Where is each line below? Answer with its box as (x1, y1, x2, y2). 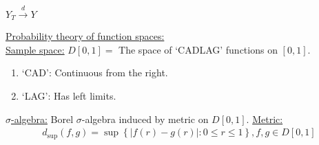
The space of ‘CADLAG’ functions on (119, 42, 278, 56)
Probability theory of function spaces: (6, 29, 165, 43)
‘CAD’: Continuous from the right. (21, 65, 168, 80)
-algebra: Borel (11, 111, 74, 126)
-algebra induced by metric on (81, 111, 209, 126)
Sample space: (6, 42, 65, 56)
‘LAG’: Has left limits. (21, 89, 116, 103)
